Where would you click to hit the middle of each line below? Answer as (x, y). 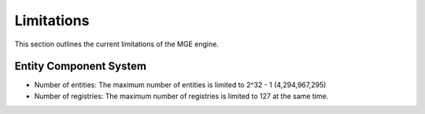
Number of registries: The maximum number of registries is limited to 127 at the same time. (181, 96)
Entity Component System (81, 66)
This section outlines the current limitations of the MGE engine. (117, 44)
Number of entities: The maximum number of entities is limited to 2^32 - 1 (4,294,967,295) (180, 85)
